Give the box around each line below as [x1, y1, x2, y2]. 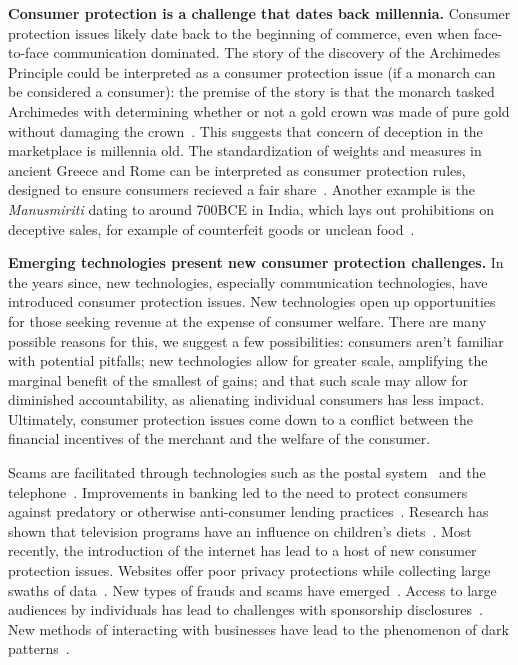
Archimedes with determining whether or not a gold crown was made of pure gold [8, 100, 510, 121]
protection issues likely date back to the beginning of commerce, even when [8, 22, 470, 43]
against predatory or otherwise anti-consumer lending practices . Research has [8, 501, 489, 522]
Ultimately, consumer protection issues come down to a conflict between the [8, 408, 474, 429]
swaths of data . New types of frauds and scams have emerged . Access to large [8, 579, 497, 600]
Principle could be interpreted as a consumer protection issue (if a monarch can [8, 61, 496, 82]
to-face [8, 42, 49, 63]
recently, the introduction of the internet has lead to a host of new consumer [8, 540, 477, 561]
